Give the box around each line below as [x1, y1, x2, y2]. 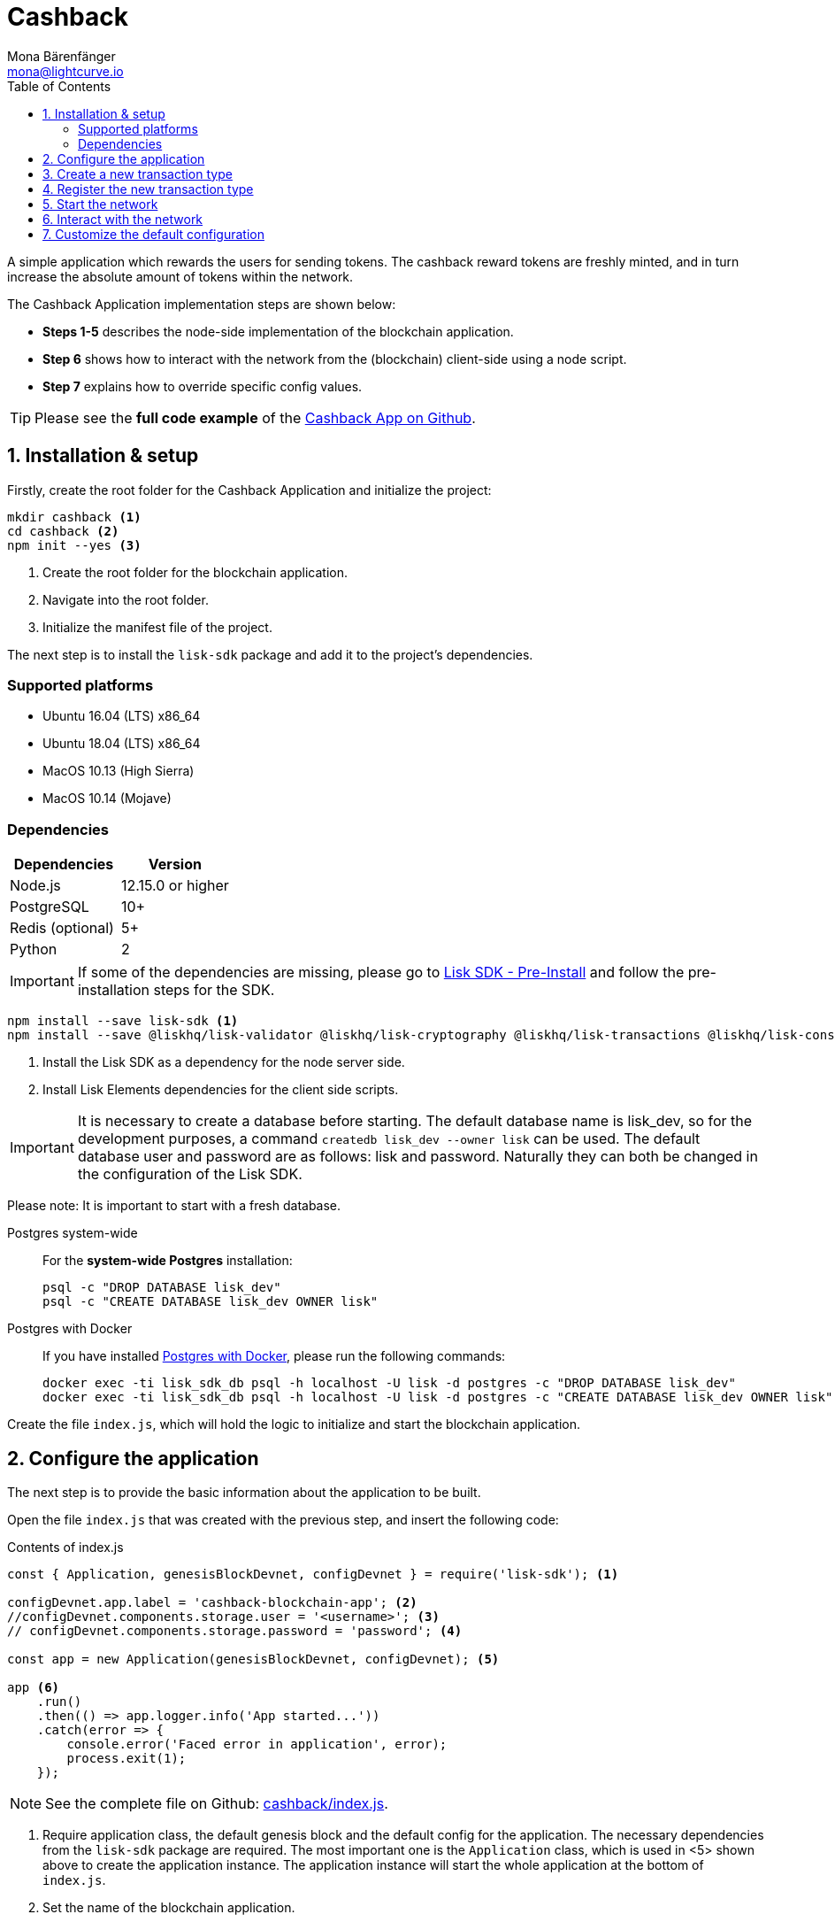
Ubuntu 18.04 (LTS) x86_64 [42, 736, 201, 752]
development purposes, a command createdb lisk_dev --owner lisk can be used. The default [77, 1130, 701, 1148]
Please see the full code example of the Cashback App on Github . [34, 408, 476, 427]
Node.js [10, 876, 61, 895]
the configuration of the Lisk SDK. [77, 1165, 303, 1184]
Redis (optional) [10, 919, 114, 938]
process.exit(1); [66, 1750, 187, 1765]
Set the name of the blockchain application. [42, 1899, 295, 1915]
